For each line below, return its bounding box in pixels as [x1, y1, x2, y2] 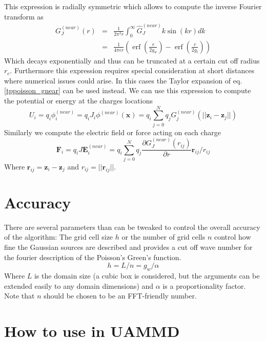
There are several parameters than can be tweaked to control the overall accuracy [4, 221, 260, 232]
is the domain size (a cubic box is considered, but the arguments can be [34, 270, 260, 281]
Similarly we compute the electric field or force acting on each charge [4, 126, 221, 137]
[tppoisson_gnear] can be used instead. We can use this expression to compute [4, 85, 251, 96]
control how [214, 231, 251, 242]
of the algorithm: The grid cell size [4, 231, 113, 242]
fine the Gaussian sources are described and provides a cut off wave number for [4, 242, 253, 252]
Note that [4, 290, 35, 301]
